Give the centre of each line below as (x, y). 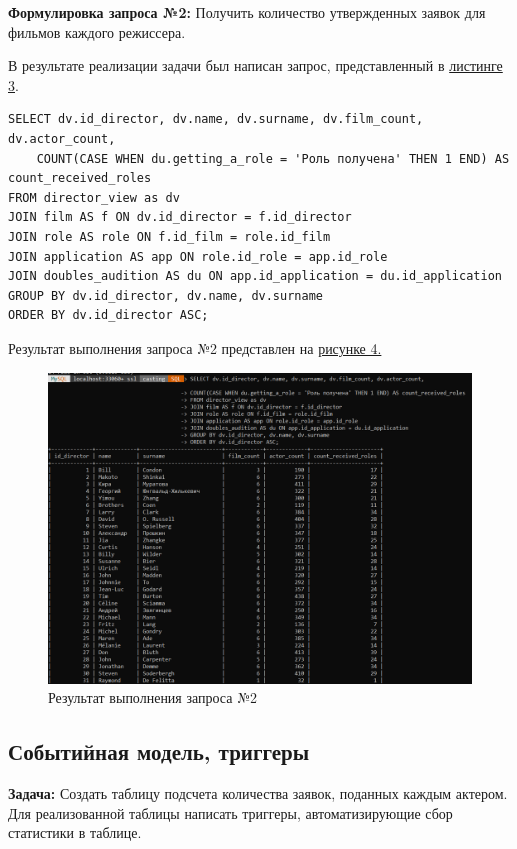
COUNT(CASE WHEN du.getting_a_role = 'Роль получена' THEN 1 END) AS (273, 158)
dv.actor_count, (62, 138)
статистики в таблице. (75, 832)
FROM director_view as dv (94, 197)
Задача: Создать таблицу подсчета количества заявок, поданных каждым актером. (258, 793)
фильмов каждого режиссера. (97, 31)
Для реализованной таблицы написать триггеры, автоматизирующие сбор (230, 812)
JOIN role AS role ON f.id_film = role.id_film (169, 236)
